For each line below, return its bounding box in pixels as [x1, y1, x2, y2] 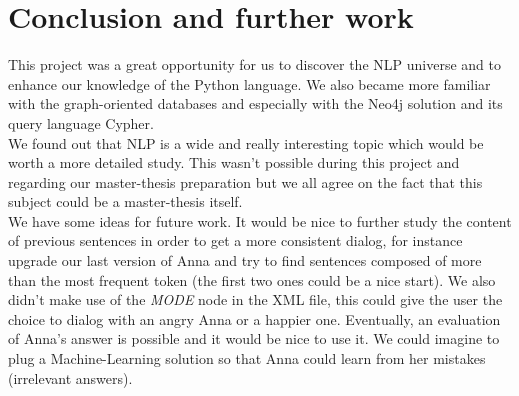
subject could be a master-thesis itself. [8, 191, 243, 212]
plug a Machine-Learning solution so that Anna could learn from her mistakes [8, 348, 486, 369]
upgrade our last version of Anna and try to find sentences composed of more [8, 250, 482, 271]
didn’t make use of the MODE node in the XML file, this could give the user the [8, 289, 503, 310]
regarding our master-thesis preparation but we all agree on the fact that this [8, 171, 483, 192]
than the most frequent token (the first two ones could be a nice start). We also [8, 269, 496, 290]
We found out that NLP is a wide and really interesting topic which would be [8, 132, 484, 153]
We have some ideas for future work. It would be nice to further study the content [8, 210, 512, 231]
